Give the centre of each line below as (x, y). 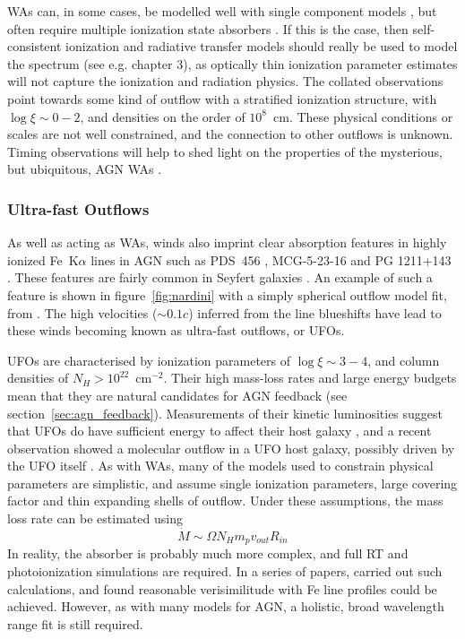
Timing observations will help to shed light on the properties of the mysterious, (225, 151)
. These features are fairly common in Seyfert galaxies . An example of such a (220, 277)
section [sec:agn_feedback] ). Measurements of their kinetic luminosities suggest (225, 413)
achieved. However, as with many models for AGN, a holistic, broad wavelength (226, 606)
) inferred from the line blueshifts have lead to (315, 312)
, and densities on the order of (163, 116)
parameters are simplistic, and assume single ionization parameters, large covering (232, 483)
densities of (38, 378)
